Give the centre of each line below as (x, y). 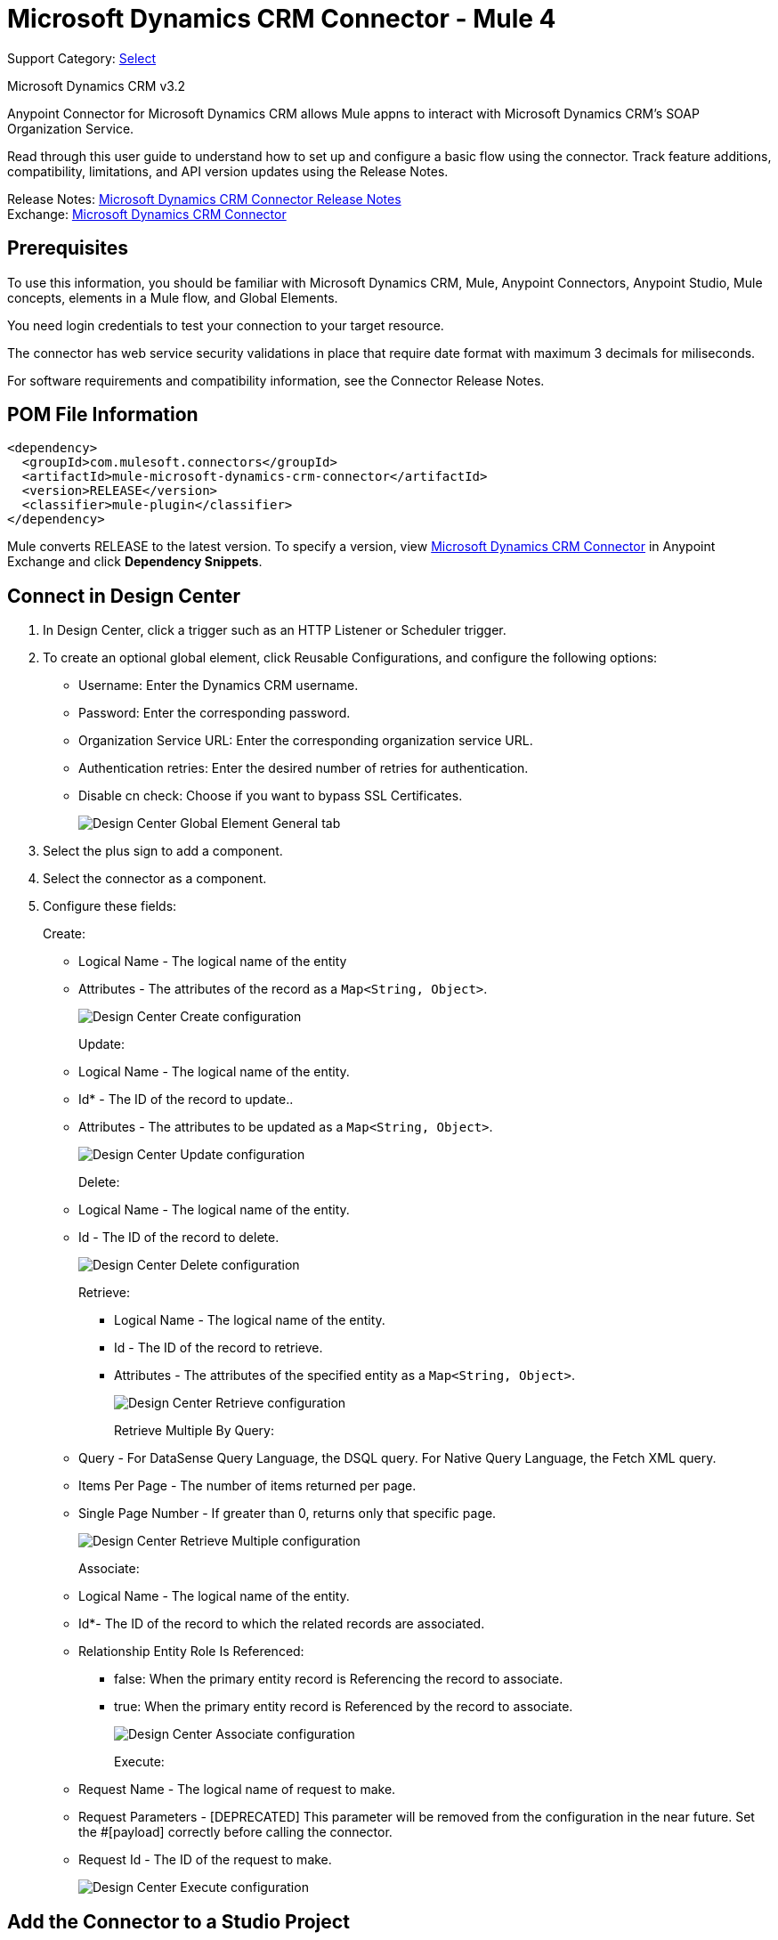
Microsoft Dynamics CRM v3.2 (97, 85)
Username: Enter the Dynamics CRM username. (219, 686)
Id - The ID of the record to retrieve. (219, 1348)
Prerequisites (68, 248)
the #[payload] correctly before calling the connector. (235, 1832)
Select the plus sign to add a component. (163, 851)
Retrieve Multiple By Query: (194, 1431)
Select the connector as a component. (155, 879)
